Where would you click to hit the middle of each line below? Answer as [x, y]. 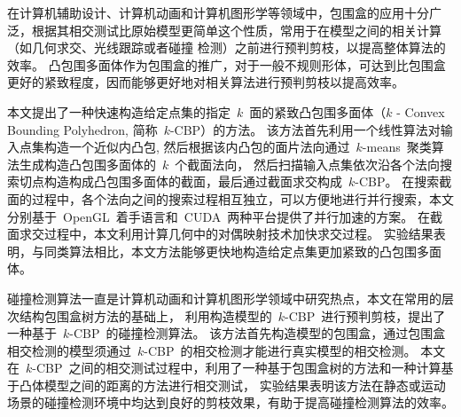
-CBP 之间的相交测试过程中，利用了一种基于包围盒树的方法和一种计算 [237, 368]
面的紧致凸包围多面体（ [318, 111]
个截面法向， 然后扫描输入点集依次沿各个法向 [307, 164]
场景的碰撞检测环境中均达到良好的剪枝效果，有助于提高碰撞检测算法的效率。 [230, 402]
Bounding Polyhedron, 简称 [82, 129]
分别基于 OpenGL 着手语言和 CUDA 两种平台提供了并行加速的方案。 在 [219, 216]
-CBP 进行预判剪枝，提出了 [365, 315]
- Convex [421, 111]
